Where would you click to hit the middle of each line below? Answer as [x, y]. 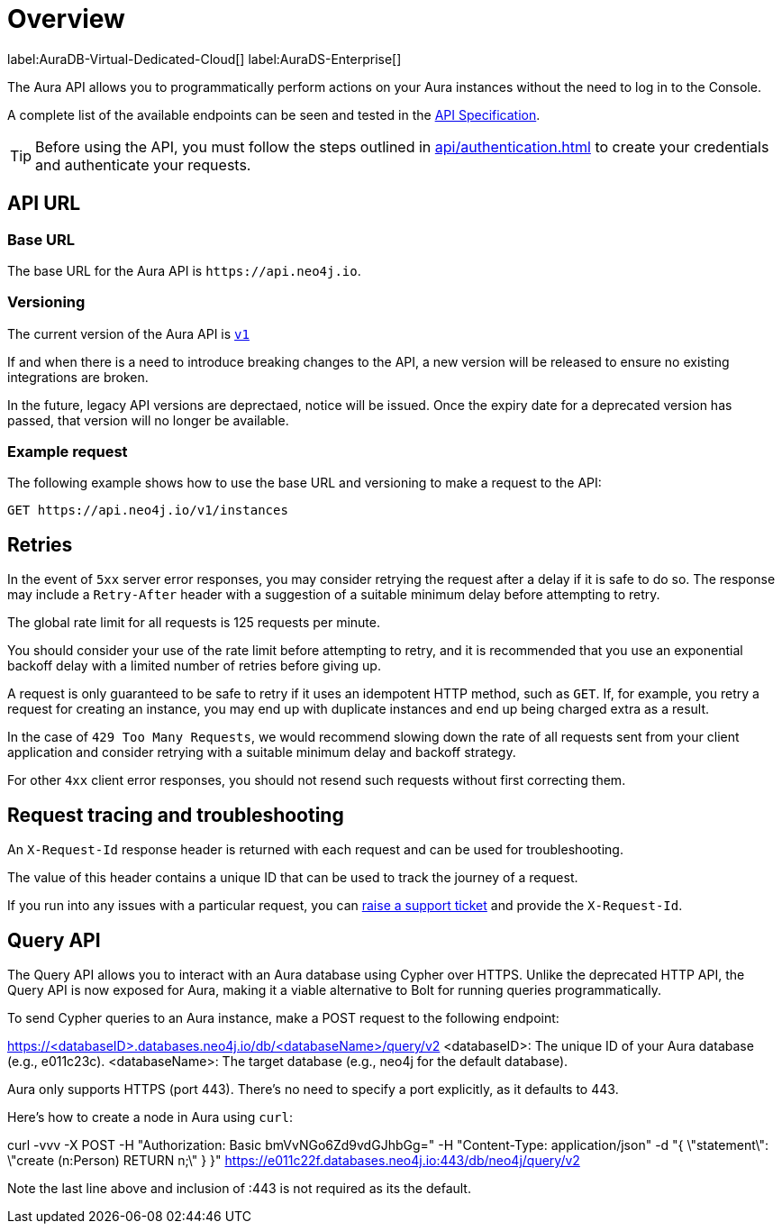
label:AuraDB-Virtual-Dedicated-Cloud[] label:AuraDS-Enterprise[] [205, 59]
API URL [44, 204]
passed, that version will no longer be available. [148, 420]
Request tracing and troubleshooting [176, 815]
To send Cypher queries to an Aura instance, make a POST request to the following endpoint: [283, 1018]
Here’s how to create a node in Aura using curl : [150, 1117]
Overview [66, 19]
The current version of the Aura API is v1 [128, 333]
